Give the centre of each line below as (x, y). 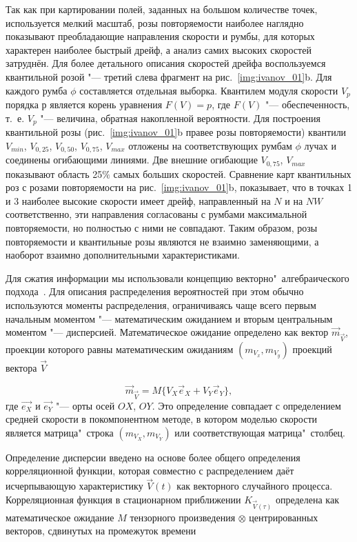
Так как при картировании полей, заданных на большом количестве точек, (162, 9)
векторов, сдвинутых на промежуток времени (101, 531)
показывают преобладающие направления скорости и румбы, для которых (160, 36)
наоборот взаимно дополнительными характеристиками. (123, 255)
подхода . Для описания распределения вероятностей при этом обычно (155, 291)
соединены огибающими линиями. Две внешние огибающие (132, 160)
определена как (307, 499)
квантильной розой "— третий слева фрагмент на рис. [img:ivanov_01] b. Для (169, 76)
